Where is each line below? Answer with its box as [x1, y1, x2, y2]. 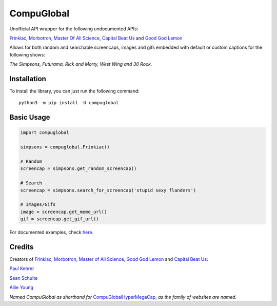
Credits [9, 242, 34, 251]
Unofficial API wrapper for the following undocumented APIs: [9, 26, 138, 32]
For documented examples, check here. [9, 229, 94, 236]
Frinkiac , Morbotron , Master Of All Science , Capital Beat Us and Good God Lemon [9, 35, 183, 41]
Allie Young [9, 284, 33, 291]
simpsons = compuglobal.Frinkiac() [20, 144, 110, 150]
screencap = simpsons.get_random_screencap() [20, 166, 137, 171]
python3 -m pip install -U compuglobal [18, 100, 119, 106]
